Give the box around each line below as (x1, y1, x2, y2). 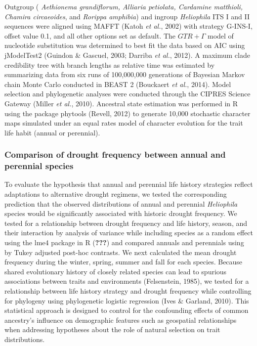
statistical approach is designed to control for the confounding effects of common (4, 305, 249, 315)
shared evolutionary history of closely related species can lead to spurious (4, 266, 227, 276)
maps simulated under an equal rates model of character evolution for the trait (4, 118, 243, 128)
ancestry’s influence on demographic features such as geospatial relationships (4, 314, 237, 325)
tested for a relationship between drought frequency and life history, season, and (4, 217, 248, 228)
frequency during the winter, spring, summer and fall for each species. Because (4, 257, 243, 267)
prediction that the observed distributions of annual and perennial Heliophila (4, 198, 238, 209)
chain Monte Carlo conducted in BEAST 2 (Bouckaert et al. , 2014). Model (4, 79, 231, 89)
